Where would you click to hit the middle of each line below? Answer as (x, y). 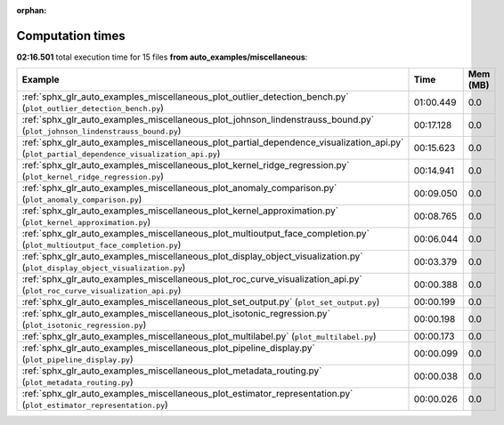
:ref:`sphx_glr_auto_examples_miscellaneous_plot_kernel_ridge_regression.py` (186, 165)
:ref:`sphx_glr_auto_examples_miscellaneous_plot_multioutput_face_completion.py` (195, 234)
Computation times (71, 36)
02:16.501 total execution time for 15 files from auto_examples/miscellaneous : (162, 57)
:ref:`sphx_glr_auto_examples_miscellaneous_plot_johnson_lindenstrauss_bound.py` (198, 120)
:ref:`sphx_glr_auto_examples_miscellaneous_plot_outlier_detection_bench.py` (185, 97)
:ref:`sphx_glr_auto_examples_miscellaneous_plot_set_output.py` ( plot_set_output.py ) (201, 302)
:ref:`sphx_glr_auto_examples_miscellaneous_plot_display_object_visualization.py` (193, 256)
